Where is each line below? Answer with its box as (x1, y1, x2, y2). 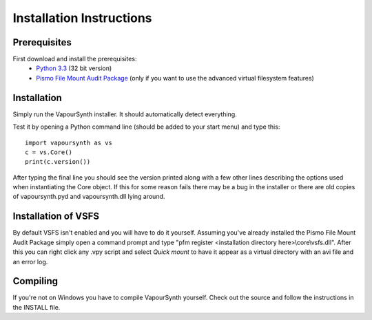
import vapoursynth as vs (25, 138, 113, 147)
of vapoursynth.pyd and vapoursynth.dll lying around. (12, 193, 165, 201)
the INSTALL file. (12, 303, 61, 311)
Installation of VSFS (12, 211, 100, 222)
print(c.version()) (25, 158, 91, 166)
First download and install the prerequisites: (12, 55, 137, 63)
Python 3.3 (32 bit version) (36, 64, 112, 72)
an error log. (12, 257, 48, 266)
